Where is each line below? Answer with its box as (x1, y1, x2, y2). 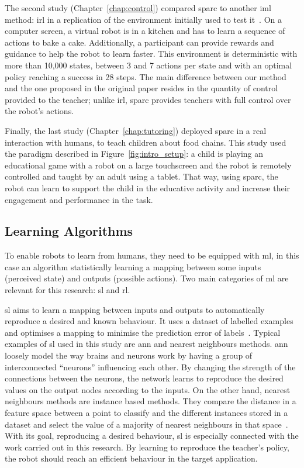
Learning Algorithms (5, 222, 133, 240)
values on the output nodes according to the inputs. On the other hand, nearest (5, 383, 291, 395)
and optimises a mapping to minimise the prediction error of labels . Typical (5, 326, 281, 338)
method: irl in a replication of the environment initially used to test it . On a (5, 13, 282, 25)
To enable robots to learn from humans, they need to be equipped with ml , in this (5, 249, 299, 261)
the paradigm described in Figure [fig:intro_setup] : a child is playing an (5, 147, 264, 160)
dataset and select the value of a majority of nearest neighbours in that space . (5, 418, 288, 430)
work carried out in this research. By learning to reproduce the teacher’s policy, (5, 441, 289, 453)
